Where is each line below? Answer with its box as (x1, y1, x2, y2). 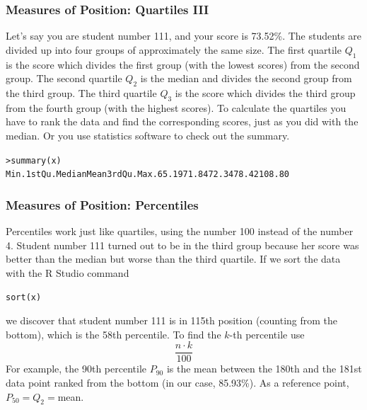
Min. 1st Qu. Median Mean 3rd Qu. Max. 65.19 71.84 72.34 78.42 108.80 (6, 169, 289, 180)
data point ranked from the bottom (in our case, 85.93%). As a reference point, (6, 375, 349, 389)
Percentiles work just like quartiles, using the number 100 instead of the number (6, 224, 354, 239)
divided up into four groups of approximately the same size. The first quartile (6, 42, 342, 57)
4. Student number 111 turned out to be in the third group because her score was (6, 237, 359, 252)
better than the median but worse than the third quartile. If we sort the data (6, 251, 341, 266)
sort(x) (6, 292, 42, 303)
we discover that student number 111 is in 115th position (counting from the (6, 313, 338, 328)
